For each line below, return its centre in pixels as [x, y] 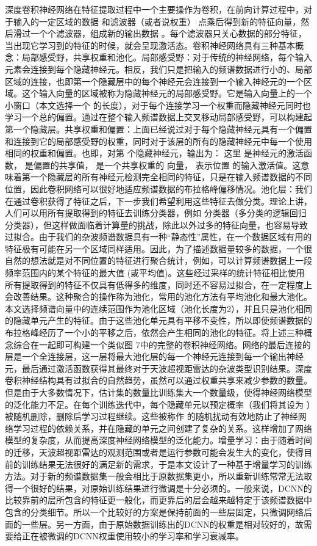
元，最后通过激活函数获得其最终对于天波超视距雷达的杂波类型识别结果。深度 [158, 368]
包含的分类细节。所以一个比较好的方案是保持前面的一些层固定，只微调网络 [154, 511]
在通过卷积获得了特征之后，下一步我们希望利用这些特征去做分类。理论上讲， [158, 201]
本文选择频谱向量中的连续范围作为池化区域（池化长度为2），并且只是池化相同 [158, 308]
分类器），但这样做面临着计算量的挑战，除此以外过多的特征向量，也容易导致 [156, 224]
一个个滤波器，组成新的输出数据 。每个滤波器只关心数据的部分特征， [168, 33]
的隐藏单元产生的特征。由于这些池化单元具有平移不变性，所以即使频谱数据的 [158, 320]
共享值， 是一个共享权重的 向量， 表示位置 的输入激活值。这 [180, 165]
